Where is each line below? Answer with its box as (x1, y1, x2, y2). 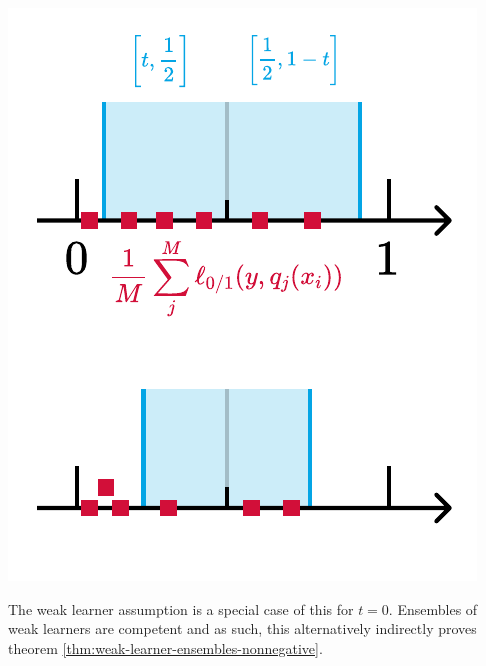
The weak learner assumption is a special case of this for (8, 598, 354, 619)
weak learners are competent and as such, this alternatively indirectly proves (8, 618, 477, 639)
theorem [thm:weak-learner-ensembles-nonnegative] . (8, 637, 323, 658)
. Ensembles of (388, 598, 478, 619)
